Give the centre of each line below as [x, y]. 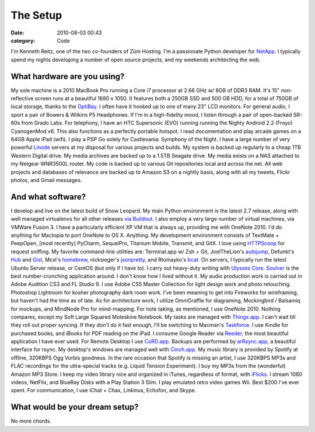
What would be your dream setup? [75, 407]
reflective [22, 99]
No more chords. [31, 421]
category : [23, 40]
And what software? [48, 196]
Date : [17, 33]
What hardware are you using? [68, 76]
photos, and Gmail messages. [46, 180]
